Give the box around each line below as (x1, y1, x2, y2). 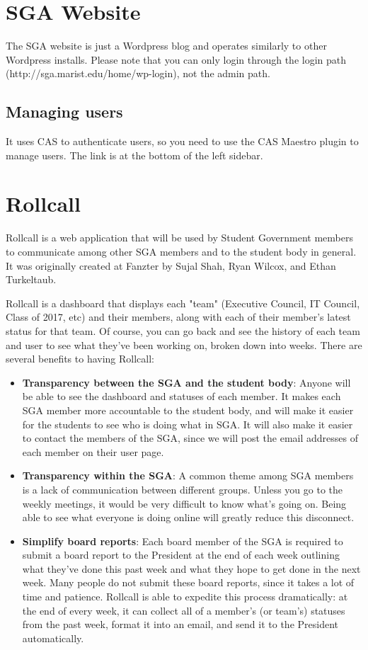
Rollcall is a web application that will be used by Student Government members (6, 230, 353, 245)
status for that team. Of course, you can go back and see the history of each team (6, 323, 360, 338)
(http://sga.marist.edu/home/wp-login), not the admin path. (6, 66, 270, 81)
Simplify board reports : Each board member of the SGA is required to (22, 533, 343, 548)
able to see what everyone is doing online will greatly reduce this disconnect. (22, 510, 355, 525)
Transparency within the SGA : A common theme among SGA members (22, 468, 354, 483)
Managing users (6, 101, 123, 122)
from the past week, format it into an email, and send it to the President (22, 617, 338, 632)
